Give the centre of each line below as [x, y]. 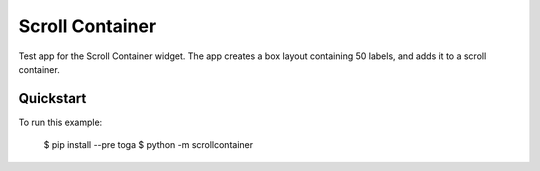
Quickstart [52, 98]
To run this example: [60, 122]
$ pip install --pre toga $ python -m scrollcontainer [148, 145]
